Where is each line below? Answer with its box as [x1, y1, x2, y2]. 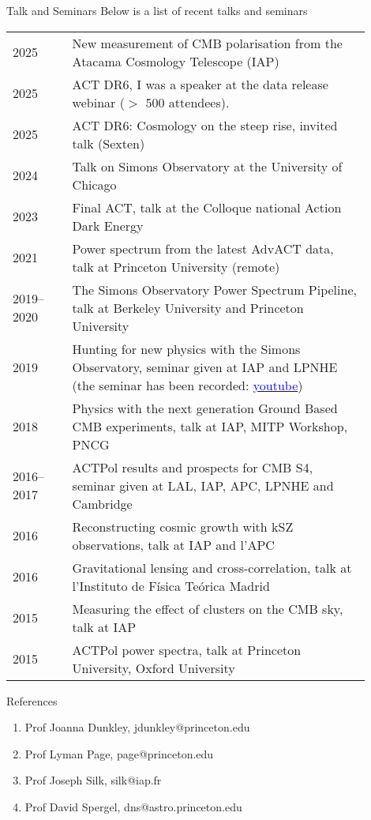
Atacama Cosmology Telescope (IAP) [72, 51, 279, 70]
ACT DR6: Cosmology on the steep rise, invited [72, 115, 338, 134]
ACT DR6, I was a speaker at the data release [72, 74, 328, 93]
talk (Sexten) [72, 134, 145, 152]
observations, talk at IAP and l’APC [72, 535, 275, 554]
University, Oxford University [72, 658, 235, 677]
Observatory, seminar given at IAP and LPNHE [72, 357, 338, 376]
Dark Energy [72, 216, 144, 235]
